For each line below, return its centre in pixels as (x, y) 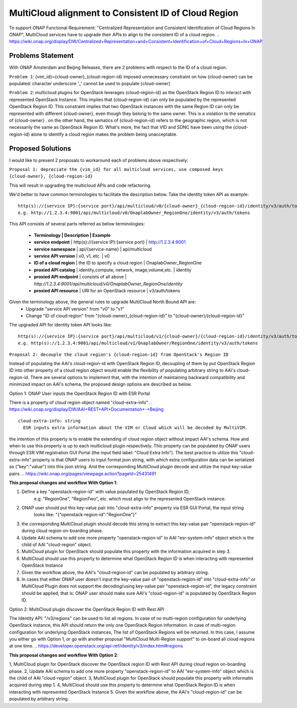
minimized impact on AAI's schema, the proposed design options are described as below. (100, 384)
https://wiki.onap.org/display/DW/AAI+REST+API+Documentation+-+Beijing (86, 409)
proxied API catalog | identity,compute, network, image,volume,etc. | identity (113, 270)
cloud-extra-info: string (49, 421)
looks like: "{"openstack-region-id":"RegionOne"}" (85, 515)
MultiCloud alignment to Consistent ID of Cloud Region (124, 13)
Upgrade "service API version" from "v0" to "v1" (75, 309)
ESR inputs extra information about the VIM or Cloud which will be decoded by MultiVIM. (135, 428)
